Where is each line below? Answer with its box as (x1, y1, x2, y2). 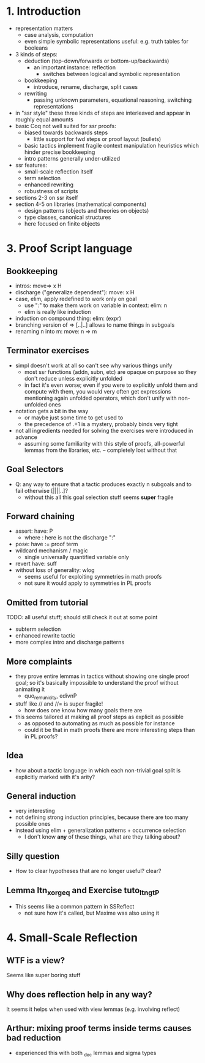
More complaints (6, 656, 72, 666)
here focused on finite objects (24, 219, 100, 227)
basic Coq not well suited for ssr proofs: (15, 122, 116, 129)
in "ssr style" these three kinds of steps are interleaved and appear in (15, 109, 191, 116)
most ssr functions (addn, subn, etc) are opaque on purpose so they (24, 368, 197, 375)
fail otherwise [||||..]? (15, 487, 69, 494)
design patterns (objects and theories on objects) (24, 207, 149, 214)
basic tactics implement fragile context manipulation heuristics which (24, 142, 199, 149)
